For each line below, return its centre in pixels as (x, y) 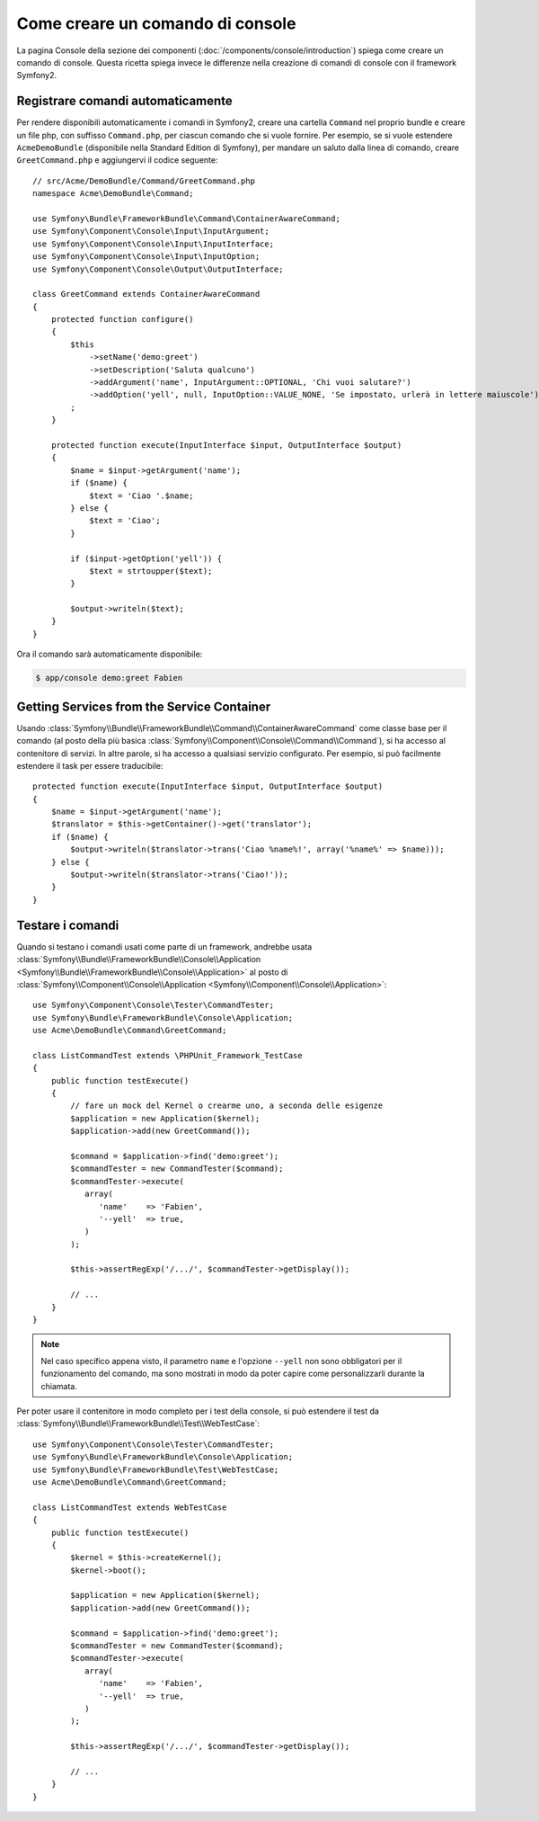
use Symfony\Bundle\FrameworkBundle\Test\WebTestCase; (156, 1469)
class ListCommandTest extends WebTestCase (130, 1507)
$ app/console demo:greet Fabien (109, 678)
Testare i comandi (68, 925)
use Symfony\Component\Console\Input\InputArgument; (151, 231)
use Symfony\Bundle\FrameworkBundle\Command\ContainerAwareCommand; (186, 219)
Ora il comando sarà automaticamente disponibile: (110, 654)
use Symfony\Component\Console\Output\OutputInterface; (158, 269)
